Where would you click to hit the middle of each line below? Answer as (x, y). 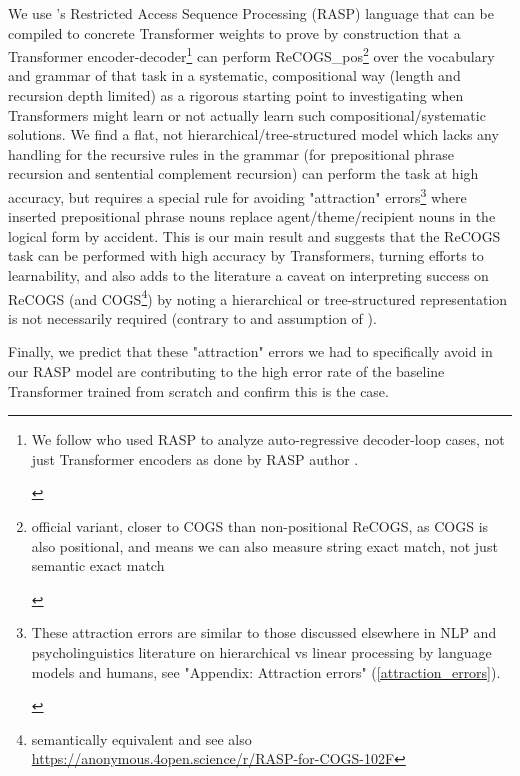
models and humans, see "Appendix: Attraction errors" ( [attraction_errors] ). (266, 671)
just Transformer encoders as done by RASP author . (195, 458)
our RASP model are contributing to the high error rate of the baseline (226, 371)
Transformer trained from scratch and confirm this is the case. (198, 390)
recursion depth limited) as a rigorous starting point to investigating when (236, 95)
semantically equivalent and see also (141, 738)
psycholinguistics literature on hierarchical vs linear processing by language (261, 652)
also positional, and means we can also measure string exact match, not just (264, 545)
